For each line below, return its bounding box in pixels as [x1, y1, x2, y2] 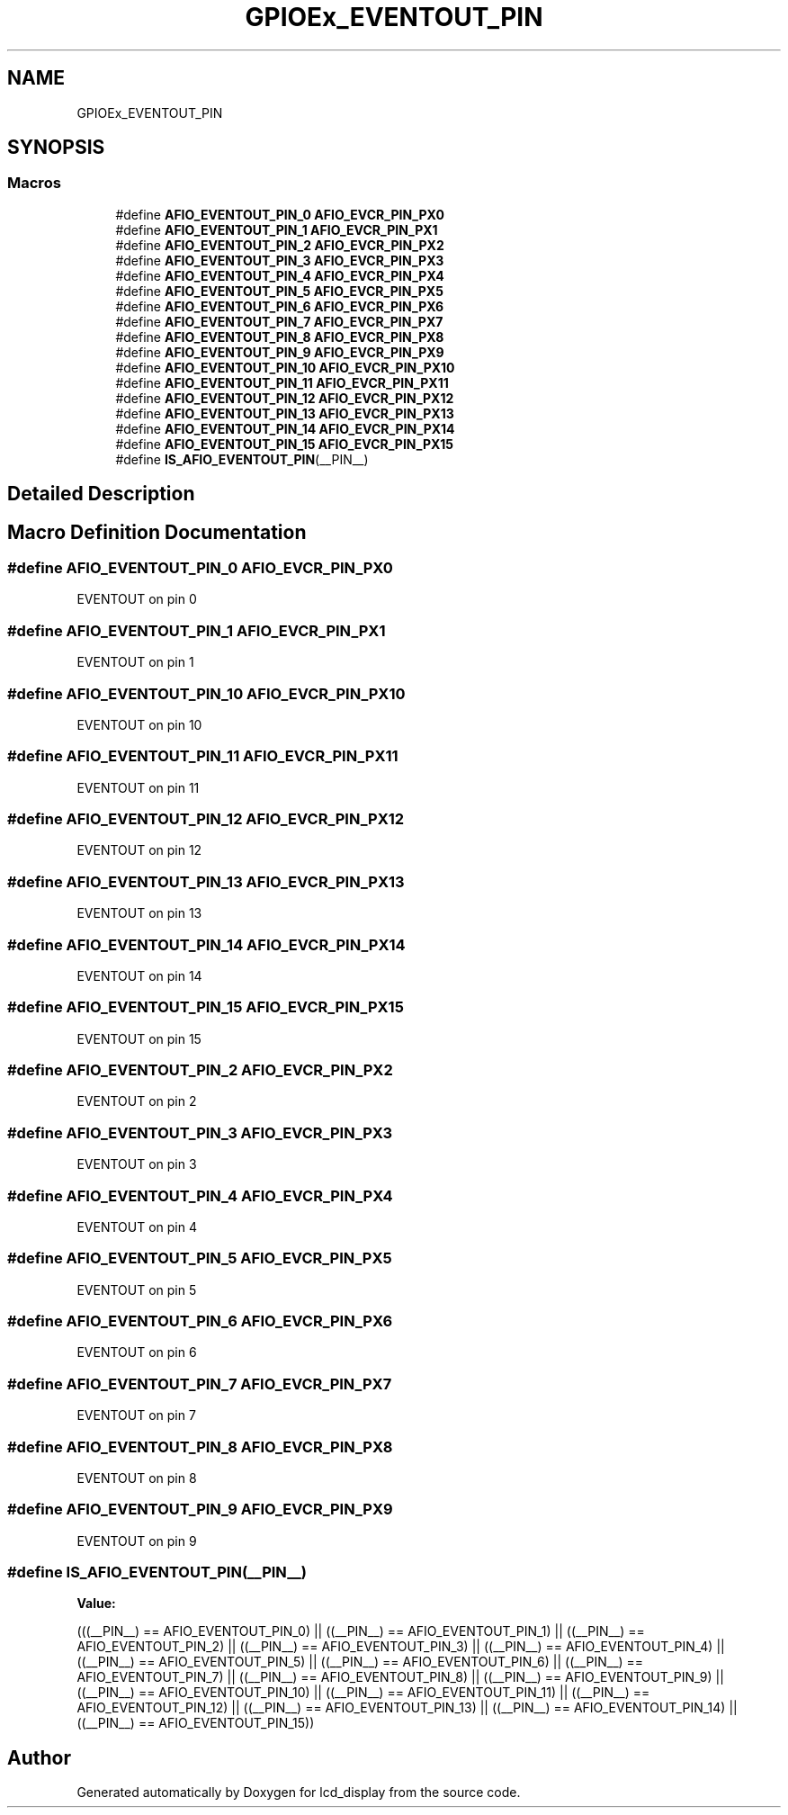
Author [7, 1746, 71, 1769]
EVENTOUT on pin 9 [76, 1532, 197, 1549]
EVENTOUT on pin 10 [76, 716, 202, 732]
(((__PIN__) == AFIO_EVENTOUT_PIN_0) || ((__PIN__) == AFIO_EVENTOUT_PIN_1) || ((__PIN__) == [76, 1623, 645, 1640]
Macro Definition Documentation [7, 520, 307, 544]
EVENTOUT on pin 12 [76, 842, 202, 858]
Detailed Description [7, 482, 195, 506]
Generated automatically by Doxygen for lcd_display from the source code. [76, 1784, 521, 1801]
